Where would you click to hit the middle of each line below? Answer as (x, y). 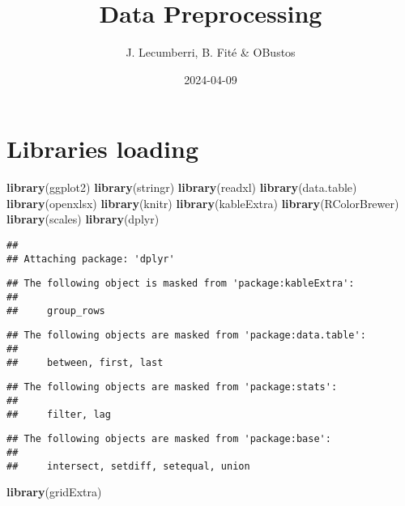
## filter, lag (59, 414)
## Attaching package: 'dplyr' (91, 259)
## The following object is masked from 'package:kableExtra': (181, 284)
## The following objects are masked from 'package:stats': (172, 387)
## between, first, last (85, 362)
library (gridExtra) (54, 492)
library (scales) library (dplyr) (83, 219)
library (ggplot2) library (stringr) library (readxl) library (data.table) (182, 187)
